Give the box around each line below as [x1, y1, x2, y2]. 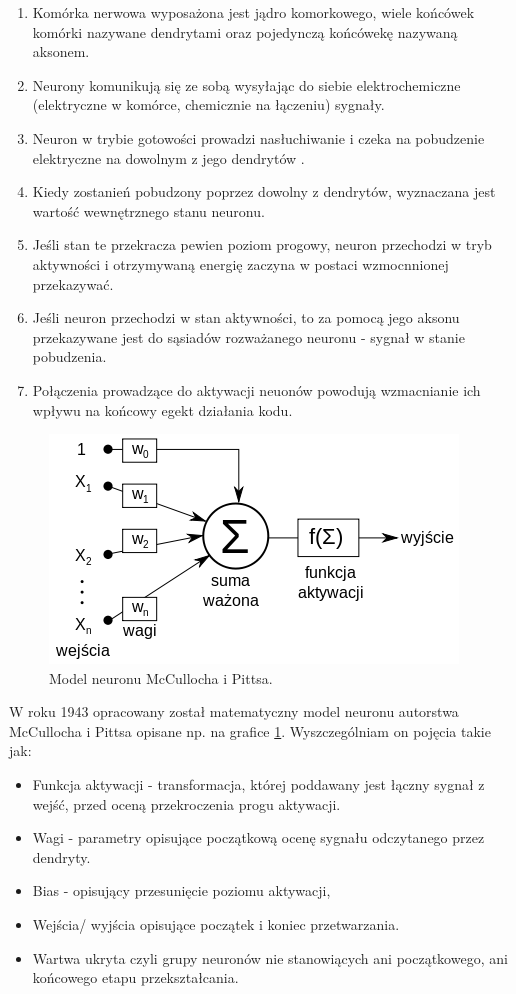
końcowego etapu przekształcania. [32, 967, 239, 988]
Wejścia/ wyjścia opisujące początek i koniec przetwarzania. [32, 914, 400, 935]
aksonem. [32, 41, 90, 62]
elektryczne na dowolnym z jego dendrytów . [32, 147, 305, 168]
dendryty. [32, 846, 91, 867]
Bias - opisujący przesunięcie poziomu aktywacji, [32, 880, 331, 901]
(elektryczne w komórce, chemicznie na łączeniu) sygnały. [32, 94, 385, 115]
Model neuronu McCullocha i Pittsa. [49, 667, 273, 688]
